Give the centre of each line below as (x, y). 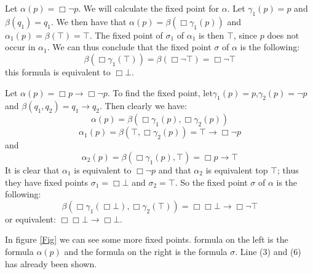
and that (175, 169)
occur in (20, 47)
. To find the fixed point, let (160, 92)
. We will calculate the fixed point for (149, 8)
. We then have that (89, 21)
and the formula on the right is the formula (146, 251)
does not (283, 35)
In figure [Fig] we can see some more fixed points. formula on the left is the (147, 239)
